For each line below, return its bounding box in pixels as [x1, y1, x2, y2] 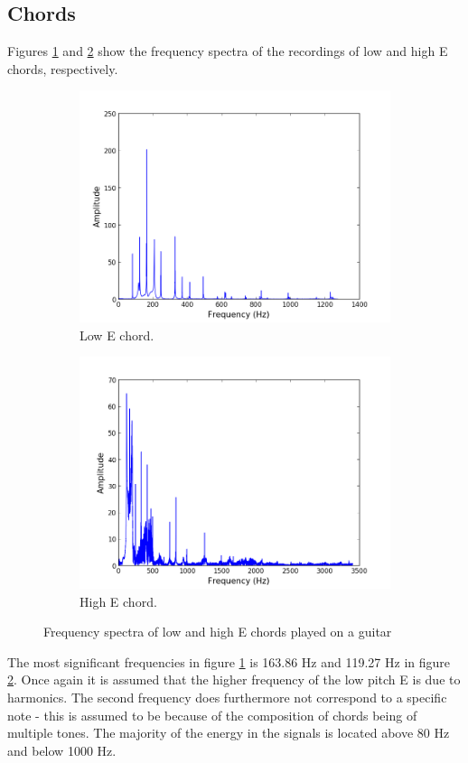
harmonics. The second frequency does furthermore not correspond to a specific [7, 687, 447, 706]
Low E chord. [80, 325, 154, 344]
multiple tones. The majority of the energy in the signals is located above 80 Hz [7, 723, 450, 742]
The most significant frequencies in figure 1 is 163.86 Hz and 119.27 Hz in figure [7, 652, 451, 671]
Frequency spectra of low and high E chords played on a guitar [43, 622, 392, 641]
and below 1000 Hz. [7, 740, 117, 759]
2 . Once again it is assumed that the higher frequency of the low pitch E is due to [7, 670, 461, 689]
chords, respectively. [7, 59, 118, 78]
